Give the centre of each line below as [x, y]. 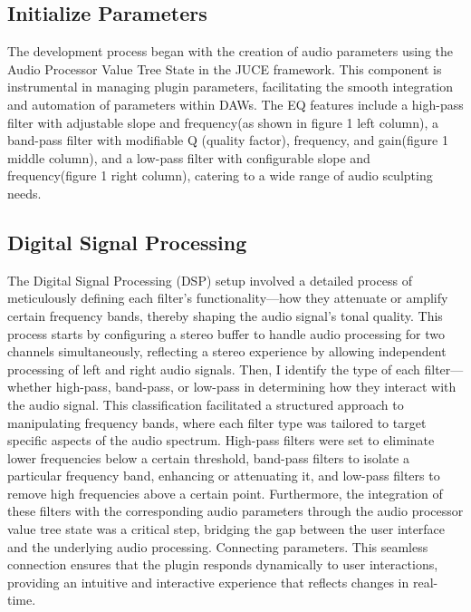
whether [30, 387]
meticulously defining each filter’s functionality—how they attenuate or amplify [228, 298]
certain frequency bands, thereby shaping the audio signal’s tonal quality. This [225, 315]
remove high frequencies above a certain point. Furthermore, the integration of [225, 493]
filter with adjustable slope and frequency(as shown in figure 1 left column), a [223, 122]
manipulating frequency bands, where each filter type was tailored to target [217, 422]
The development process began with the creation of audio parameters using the [230, 51]
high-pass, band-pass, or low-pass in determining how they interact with [256, 387]
